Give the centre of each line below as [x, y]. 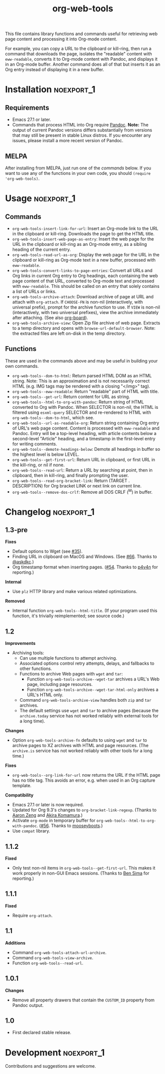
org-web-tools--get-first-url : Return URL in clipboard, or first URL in [83, 459]
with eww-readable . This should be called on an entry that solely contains [86, 286]
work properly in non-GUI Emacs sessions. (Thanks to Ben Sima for [81, 873]
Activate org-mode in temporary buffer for [54, 821]
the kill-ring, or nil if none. [38, 465]
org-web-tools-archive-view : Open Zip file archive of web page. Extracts [86, 323]
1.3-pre [16, 530]
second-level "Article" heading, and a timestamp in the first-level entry [84, 438]
